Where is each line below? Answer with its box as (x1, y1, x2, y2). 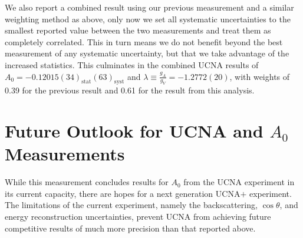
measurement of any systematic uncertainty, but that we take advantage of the (5, 47, 289, 59)
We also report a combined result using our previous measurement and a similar (5, 1, 294, 13)
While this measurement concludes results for (5, 176, 169, 188)
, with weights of (229, 70, 290, 82)
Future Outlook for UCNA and (5, 119, 264, 143)
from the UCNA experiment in (183, 176, 295, 188)
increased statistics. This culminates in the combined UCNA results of (5, 58, 259, 71)
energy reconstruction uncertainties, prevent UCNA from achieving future (5, 210, 271, 223)
